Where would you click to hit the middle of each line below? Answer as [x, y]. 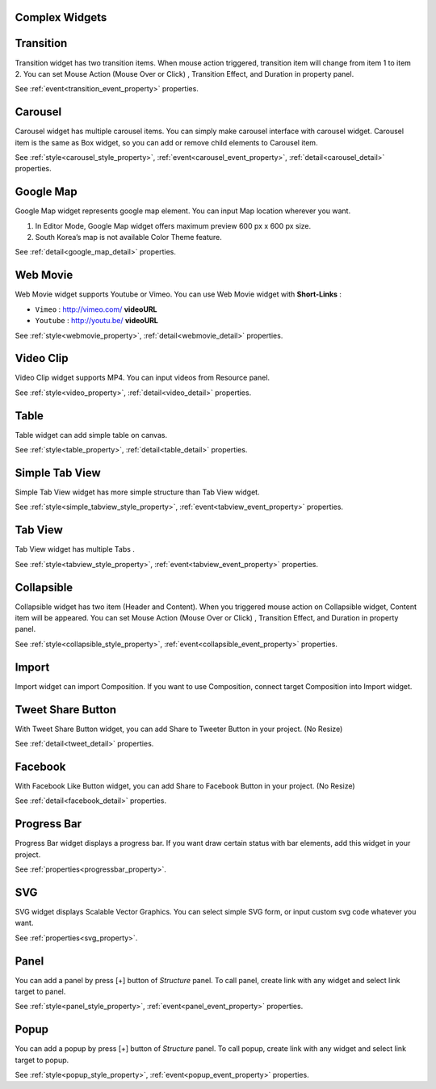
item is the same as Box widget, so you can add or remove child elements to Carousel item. [166, 142]
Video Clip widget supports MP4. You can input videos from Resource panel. [143, 378]
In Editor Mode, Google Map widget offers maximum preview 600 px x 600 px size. [173, 225]
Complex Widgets [61, 17]
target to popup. [42, 1060]
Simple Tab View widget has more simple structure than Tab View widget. [137, 492]
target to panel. [40, 991]
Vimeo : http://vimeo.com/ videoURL [96, 309]
